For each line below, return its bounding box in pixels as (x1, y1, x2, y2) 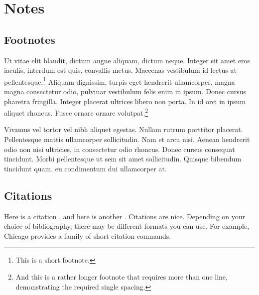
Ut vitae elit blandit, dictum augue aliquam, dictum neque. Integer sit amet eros (4, 55, 251, 65)
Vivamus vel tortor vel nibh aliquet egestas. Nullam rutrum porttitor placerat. (4, 124, 243, 135)
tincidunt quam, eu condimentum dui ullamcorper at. (4, 163, 167, 173)
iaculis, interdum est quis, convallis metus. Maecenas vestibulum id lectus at (4, 65, 237, 75)
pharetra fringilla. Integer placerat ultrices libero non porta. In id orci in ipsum (4, 96, 246, 106)
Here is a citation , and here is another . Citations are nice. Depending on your (4, 211, 246, 221)
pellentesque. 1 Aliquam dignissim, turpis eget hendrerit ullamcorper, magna (4, 75, 235, 87)
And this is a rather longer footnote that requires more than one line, (15, 272, 228, 282)
